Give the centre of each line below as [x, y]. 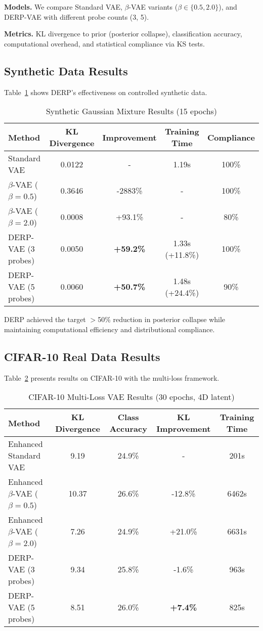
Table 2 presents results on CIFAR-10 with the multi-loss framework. [112, 377]
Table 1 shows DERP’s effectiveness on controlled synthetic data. [106, 92]
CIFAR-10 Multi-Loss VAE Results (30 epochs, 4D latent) [131, 397]
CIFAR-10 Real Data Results [82, 356]
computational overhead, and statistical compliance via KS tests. [105, 43]
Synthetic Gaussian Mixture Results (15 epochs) [131, 111]
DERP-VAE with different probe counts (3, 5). [77, 16]
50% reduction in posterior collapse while [162, 319]
